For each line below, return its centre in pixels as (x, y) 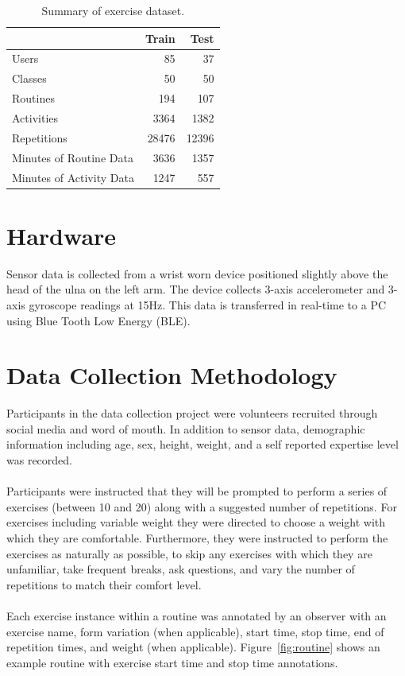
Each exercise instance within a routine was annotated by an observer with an (197, 615)
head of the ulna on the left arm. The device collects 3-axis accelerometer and (196, 289)
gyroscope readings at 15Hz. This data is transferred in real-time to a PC (208, 304)
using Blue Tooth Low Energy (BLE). (98, 320)
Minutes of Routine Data (73, 157)
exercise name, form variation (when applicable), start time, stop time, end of (195, 631)
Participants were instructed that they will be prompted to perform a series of (197, 491)
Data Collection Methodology (172, 375)
